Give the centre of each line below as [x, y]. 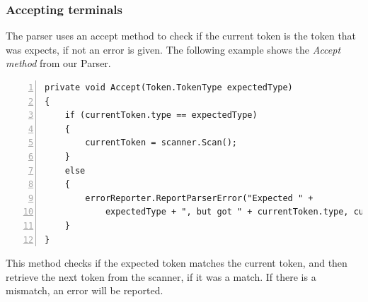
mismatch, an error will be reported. [85, 290]
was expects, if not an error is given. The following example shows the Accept [173, 49]
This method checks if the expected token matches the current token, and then [177, 263]
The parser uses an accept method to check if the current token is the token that [181, 36]
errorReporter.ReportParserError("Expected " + [199, 198]
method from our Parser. [58, 63]
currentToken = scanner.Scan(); [161, 143]
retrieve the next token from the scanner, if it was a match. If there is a [161, 276]
